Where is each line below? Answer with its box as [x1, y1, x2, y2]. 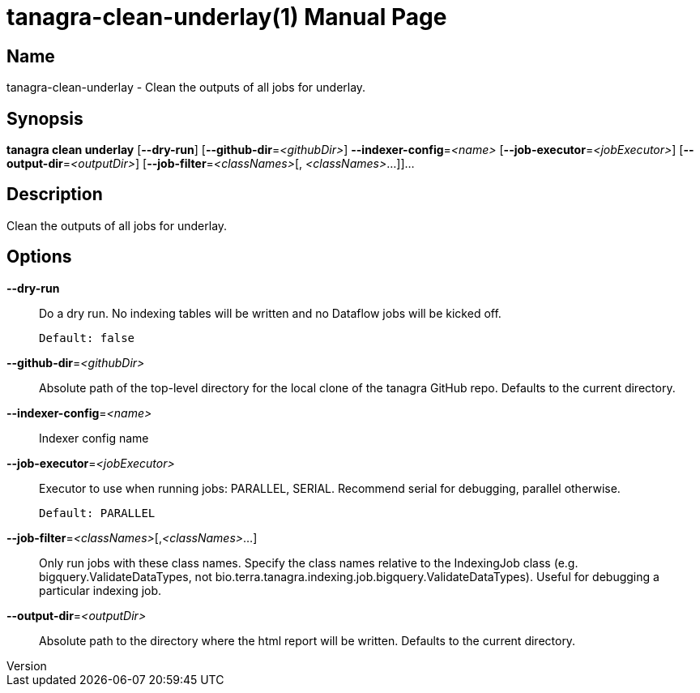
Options [6, 246, 72, 267]
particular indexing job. [39, 583, 162, 597]
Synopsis [6, 108, 83, 129]
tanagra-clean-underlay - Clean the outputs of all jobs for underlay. [6, 80, 366, 95]
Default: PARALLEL [39, 506, 156, 520]
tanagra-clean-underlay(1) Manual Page [6, 3, 447, 31]
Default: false [39, 331, 135, 344]
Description [6, 184, 103, 205]
